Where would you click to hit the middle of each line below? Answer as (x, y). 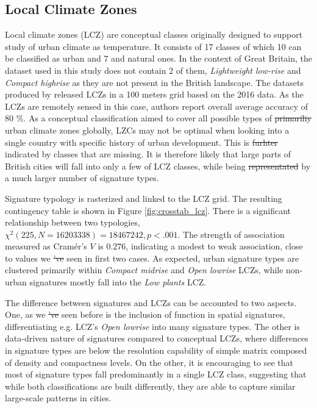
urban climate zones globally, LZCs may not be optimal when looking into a (147, 130)
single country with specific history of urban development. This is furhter (141, 142)
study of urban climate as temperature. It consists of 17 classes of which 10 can (153, 46)
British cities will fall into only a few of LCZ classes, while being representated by (158, 166)
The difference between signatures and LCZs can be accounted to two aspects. (151, 302)
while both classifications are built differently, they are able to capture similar (150, 386)
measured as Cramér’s (46, 246)
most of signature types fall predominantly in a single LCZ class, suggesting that (156, 374)
